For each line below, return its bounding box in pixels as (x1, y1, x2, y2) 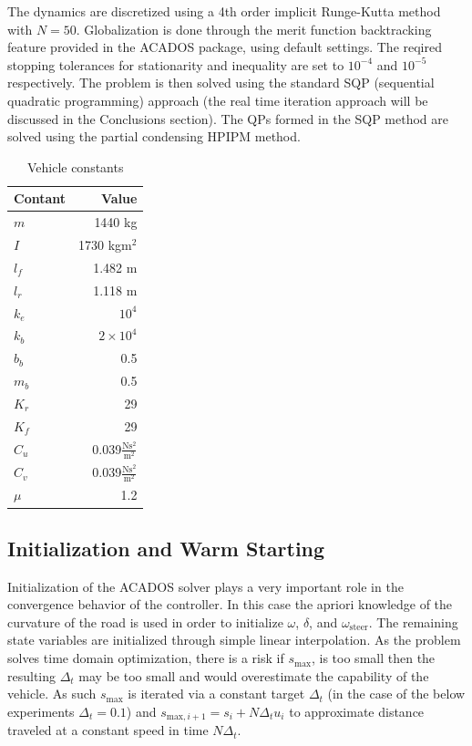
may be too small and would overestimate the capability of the (78, 666, 429, 685)
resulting (7, 666, 56, 685)
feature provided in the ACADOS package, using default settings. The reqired (7, 37, 442, 57)
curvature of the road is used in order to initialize (7, 612, 283, 631)
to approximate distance (289, 701, 425, 720)
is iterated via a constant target (128, 684, 305, 703)
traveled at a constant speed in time (7, 720, 209, 740)
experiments (7, 701, 75, 720)
